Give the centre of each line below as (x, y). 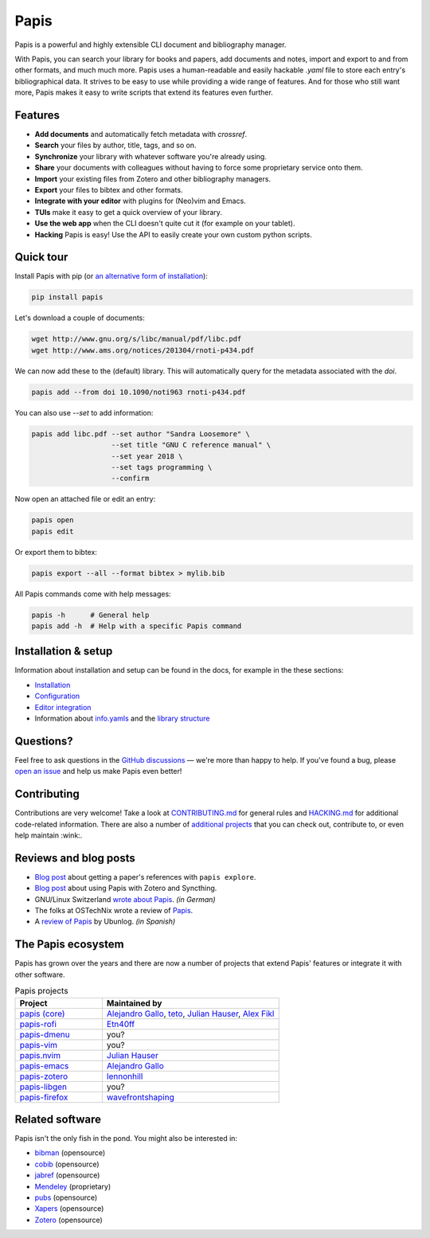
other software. (40, 974)
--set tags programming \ (162, 467)
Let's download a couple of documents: (80, 318)
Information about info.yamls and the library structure (122, 719)
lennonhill (125, 1076)
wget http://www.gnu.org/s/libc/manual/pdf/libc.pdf (137, 339)
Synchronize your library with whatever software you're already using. (150, 156)
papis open (53, 520)
